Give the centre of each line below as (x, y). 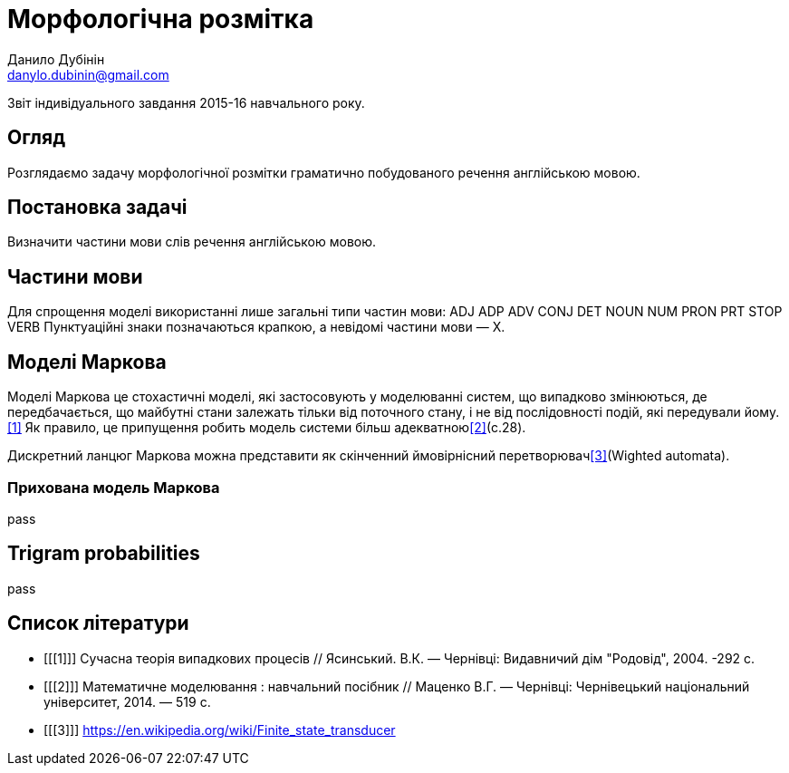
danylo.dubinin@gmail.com (88, 74)
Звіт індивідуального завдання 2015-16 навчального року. (186, 102)
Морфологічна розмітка (161, 19)
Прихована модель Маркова (114, 487)
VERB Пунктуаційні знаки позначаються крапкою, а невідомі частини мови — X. (256, 327)
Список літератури (98, 623)
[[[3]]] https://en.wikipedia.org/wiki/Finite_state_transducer (220, 730)
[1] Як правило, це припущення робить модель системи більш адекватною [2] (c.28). (267, 428)
